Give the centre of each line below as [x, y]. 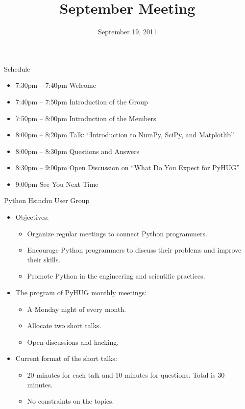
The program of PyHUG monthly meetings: [81, 293]
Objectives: [32, 217]
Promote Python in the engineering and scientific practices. [116, 276]
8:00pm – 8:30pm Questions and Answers [77, 151]
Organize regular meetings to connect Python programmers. [117, 233]
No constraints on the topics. [71, 401]
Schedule [17, 68]
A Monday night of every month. [77, 309]
